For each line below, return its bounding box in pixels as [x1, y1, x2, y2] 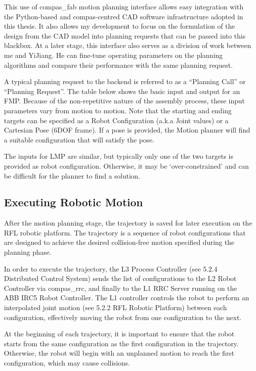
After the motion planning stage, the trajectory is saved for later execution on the [4, 218, 253, 228]
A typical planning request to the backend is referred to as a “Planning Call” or [4, 76, 246, 87]
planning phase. [4, 247, 51, 257]
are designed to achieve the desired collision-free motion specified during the [4, 237, 234, 247]
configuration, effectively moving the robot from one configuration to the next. [4, 312, 242, 322]
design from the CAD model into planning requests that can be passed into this [4, 30, 246, 41]
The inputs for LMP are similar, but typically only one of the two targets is [4, 151, 234, 161]
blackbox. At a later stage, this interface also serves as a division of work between [4, 40, 251, 50]
